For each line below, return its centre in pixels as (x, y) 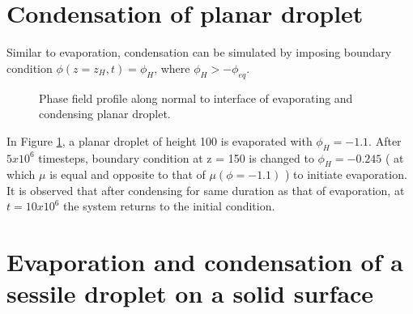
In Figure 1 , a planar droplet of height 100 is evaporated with (160, 140)
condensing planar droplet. (105, 114)
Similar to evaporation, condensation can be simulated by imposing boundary (199, 52)
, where (172, 68)
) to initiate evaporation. (346, 174)
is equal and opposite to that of (128, 174)
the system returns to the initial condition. (169, 206)
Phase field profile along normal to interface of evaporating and (196, 98)
